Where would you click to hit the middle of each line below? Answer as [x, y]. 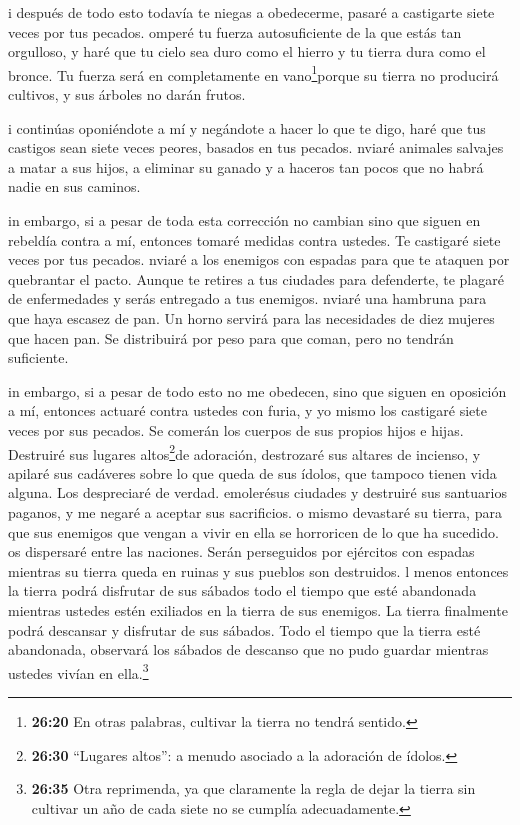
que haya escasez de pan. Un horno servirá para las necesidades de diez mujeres [251, 317]
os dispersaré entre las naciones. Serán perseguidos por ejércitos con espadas [241, 551]
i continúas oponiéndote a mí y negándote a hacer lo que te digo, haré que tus [247, 127]
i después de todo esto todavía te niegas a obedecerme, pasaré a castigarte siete [251, 12]
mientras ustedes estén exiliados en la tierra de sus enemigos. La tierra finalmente [258, 609]
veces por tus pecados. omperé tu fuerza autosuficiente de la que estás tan [235, 31]
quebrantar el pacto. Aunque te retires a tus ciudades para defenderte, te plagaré [256, 278]
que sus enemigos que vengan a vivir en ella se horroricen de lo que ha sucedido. [253, 531]
